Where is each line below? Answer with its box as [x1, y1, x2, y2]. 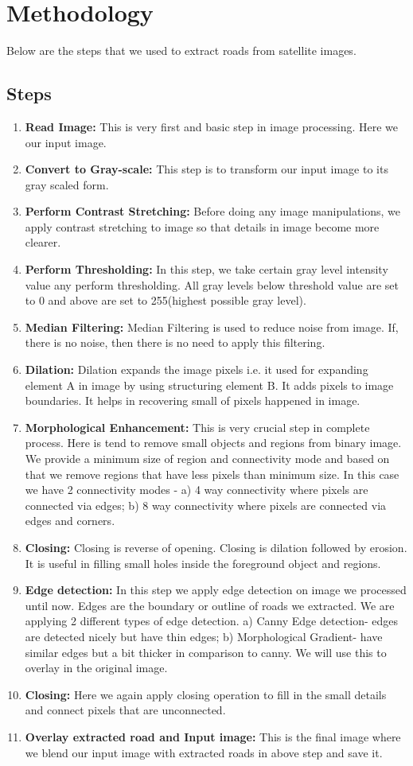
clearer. [25, 234, 61, 251]
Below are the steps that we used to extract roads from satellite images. [6, 42, 357, 59]
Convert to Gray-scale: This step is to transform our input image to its [25, 161, 388, 177]
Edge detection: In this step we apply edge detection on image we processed [25, 581, 407, 598]
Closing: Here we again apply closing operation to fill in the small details [25, 686, 387, 702]
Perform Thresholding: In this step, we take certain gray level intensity [25, 261, 388, 278]
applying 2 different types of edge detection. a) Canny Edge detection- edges [25, 612, 398, 629]
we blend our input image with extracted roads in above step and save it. [25, 744, 383, 760]
